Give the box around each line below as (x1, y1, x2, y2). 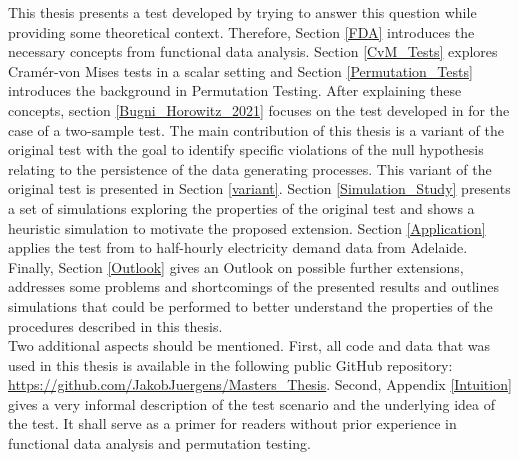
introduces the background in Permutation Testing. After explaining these (8, 80, 462, 101)
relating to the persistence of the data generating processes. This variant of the (8, 158, 492, 179)
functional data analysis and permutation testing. (8, 433, 311, 454)
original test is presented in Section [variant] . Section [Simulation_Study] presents (8, 178, 511, 199)
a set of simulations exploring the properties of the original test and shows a (8, 197, 475, 218)
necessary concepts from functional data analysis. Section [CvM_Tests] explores (8, 41, 498, 62)
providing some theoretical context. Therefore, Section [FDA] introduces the (8, 21, 475, 42)
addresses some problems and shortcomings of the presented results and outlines (8, 276, 500, 297)
